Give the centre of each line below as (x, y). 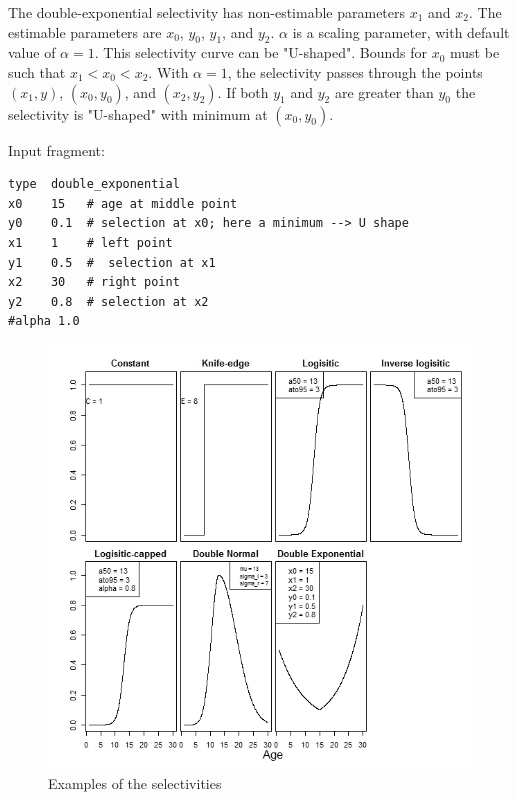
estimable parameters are (85, 31)
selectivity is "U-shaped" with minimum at (138, 113)
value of (32, 52)
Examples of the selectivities (135, 782)
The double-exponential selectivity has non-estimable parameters (207, 12)
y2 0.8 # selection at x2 (108, 301)
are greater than (384, 91)
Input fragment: (56, 149)
